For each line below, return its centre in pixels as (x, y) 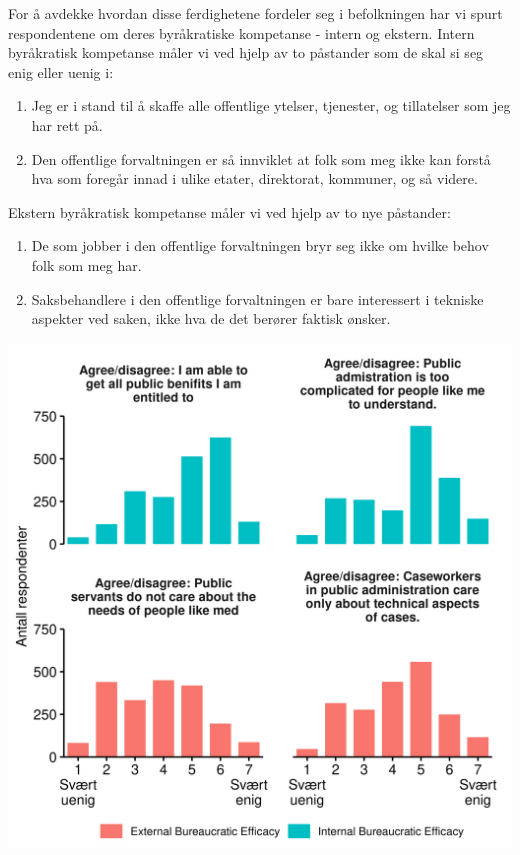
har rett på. (67, 124)
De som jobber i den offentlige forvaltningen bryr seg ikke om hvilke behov (260, 245)
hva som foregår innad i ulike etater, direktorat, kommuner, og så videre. (254, 178)
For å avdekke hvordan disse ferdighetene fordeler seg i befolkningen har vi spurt (255, 13)
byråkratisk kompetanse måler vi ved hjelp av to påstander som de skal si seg (246, 52)
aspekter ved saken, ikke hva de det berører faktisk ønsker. (211, 318)
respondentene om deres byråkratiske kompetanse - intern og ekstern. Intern (241, 32)
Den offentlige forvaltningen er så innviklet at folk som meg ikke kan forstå (261, 158)
